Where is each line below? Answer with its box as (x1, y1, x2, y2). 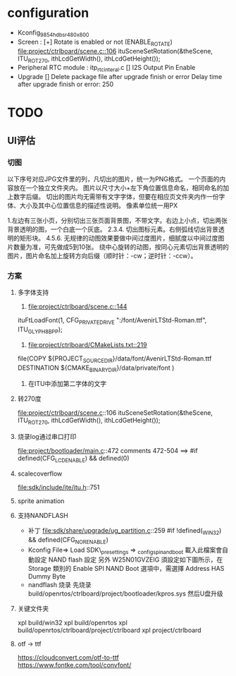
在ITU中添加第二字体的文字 (27, 380, 107, 388)
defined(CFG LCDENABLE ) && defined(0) (17, 454, 130, 464)
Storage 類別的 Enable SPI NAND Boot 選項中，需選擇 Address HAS (27, 565, 225, 573)
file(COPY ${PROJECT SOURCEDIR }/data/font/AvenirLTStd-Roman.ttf (17, 354, 212, 364)
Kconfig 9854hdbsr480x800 (17, 28, 89, 38)
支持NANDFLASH (17, 512, 68, 520)
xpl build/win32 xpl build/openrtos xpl (17, 619, 128, 627)
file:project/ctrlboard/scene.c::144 (27, 302, 128, 311)
